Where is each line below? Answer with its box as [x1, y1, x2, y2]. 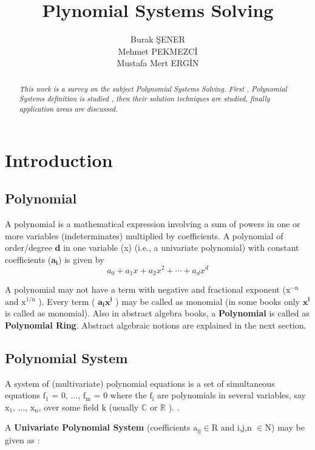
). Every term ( [38, 295, 95, 307]
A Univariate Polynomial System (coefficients [5, 421, 191, 434]
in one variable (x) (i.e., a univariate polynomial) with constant [63, 241, 299, 254]
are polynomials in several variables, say [157, 389, 306, 401]
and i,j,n [220, 421, 252, 434]
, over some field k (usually [38, 400, 139, 413]
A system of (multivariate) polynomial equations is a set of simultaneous [5, 377, 275, 389]
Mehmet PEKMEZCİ [118, 44, 198, 57]
